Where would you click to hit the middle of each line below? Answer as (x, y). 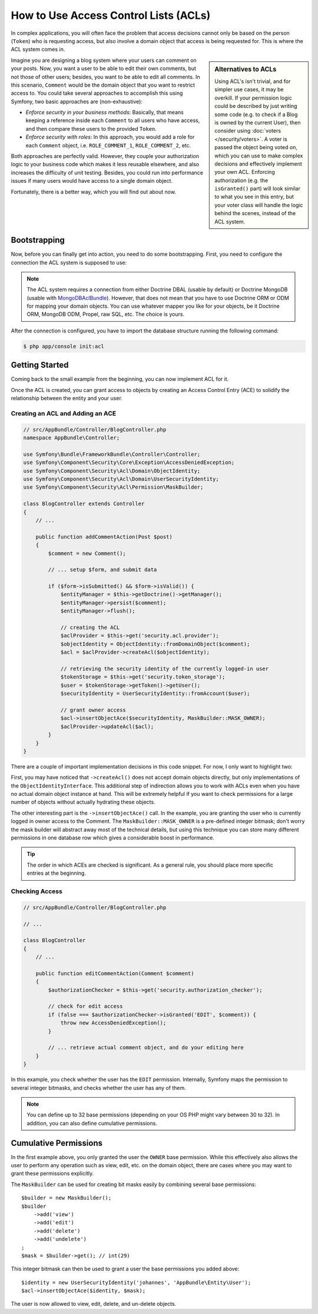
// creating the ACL (90, 628)
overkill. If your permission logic (253, 98)
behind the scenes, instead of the (255, 213)
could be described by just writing (256, 106)
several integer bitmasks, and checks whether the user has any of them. (99, 1088)
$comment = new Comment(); (87, 553)
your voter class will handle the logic (259, 205)
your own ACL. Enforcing (245, 172)
